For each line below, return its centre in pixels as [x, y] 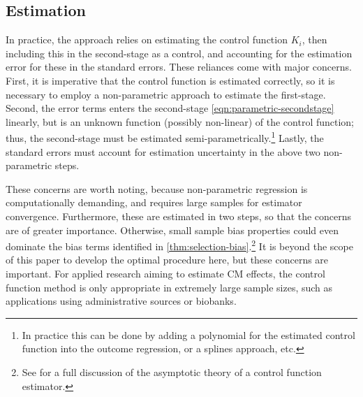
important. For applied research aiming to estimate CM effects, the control [165, 274]
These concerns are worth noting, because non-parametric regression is [157, 188]
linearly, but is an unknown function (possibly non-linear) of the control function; [180, 121]
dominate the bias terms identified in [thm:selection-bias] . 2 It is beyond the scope [179, 245]
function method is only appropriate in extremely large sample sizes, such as [169, 287]
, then [314, 39]
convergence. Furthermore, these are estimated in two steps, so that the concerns [179, 216]
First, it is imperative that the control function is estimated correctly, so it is [170, 80]
